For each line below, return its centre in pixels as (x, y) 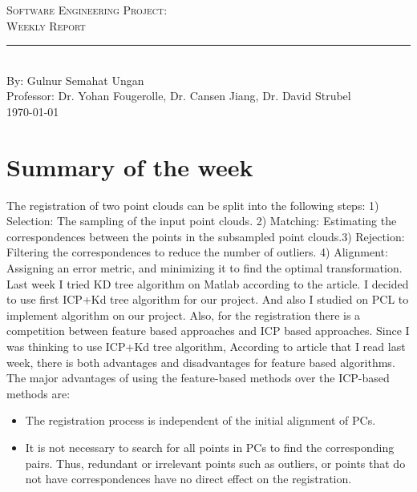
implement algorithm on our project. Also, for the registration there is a (184, 315)
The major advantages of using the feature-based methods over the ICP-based (198, 378)
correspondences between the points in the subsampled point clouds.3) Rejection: (206, 236)
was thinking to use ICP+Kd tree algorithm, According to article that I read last (206, 347)
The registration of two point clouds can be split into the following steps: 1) (193, 205)
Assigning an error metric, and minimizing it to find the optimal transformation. (204, 268)
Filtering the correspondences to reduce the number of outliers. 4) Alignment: (197, 252)
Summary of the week (130, 166)
